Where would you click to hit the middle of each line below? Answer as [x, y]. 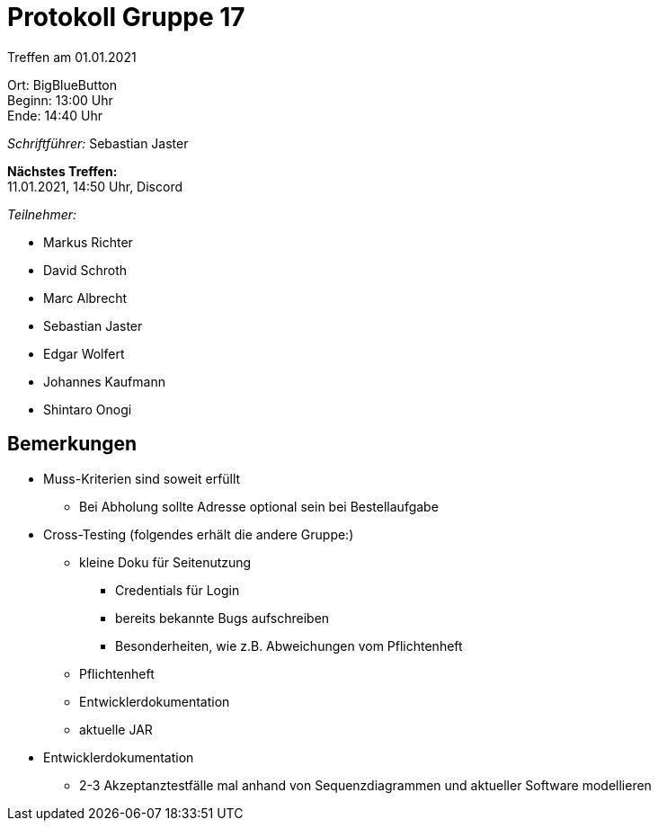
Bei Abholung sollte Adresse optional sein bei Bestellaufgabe [259, 506]
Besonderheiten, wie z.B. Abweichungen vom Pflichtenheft [289, 645]
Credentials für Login [178, 590]
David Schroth [85, 270]
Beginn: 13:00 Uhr [60, 100]
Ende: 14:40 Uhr [55, 115]
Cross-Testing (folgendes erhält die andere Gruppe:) [199, 534]
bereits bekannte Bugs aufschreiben [222, 618]
